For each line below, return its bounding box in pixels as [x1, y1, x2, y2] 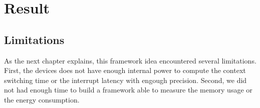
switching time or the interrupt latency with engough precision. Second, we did [4, 74, 247, 85]
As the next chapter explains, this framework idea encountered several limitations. [4, 55, 256, 65]
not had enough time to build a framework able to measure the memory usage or [4, 84, 252, 95]
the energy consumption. [4, 94, 80, 104]
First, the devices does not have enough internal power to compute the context [4, 65, 246, 75]
